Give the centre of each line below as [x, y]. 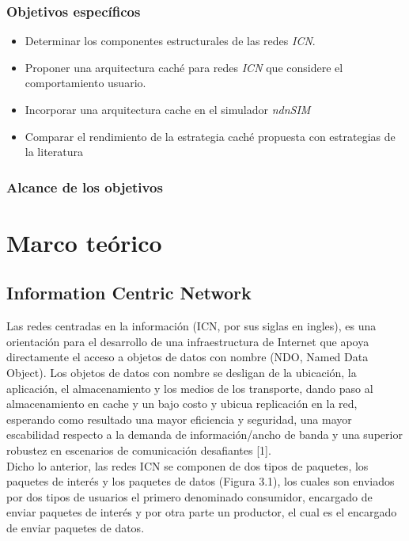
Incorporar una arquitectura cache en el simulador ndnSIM [168, 109]
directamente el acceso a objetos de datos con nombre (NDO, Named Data [187, 357]
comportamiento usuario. [85, 83]
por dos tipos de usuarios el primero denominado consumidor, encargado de [189, 496]
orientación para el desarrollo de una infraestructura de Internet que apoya [188, 341]
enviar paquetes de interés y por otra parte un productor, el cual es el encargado [202, 512]
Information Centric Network [129, 293]
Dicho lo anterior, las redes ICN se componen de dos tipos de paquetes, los [187, 465]
